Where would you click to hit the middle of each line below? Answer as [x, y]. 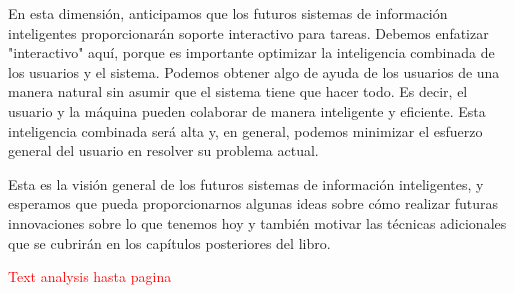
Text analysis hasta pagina [90, 276]
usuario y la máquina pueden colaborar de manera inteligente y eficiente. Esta [247, 110]
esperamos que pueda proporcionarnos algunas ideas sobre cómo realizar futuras [253, 203]
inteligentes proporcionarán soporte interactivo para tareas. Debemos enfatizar [248, 32]
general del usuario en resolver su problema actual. [163, 150]
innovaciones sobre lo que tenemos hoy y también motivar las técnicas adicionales [257, 222]
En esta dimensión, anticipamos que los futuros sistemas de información [228, 13]
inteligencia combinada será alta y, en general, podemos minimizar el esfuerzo [245, 130]
